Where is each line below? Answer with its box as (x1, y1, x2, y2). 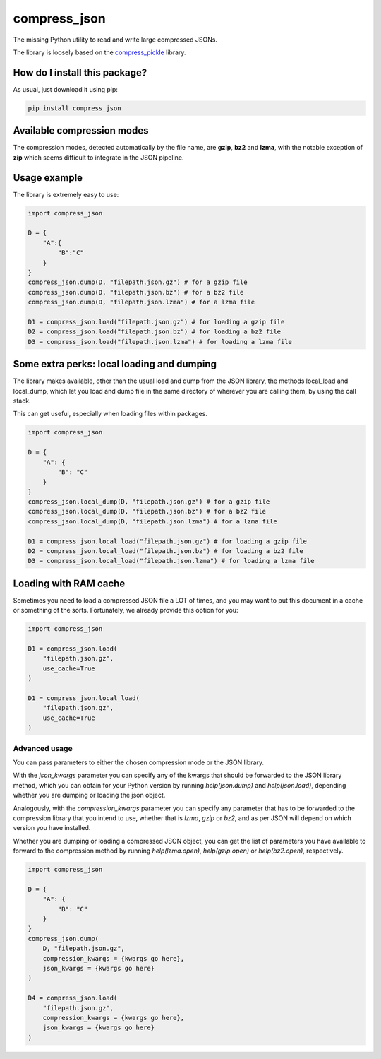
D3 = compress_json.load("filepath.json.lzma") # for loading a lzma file (28, 338, 293, 345)
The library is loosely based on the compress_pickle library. (13, 48, 186, 57)
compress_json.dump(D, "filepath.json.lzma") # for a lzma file (28, 298, 255, 307)
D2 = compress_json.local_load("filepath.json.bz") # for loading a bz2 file (28, 548, 303, 555)
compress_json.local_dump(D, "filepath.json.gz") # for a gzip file (28, 498, 270, 506)
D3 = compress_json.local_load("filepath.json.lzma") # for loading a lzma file (28, 557, 315, 565)
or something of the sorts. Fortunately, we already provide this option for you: (13, 606, 238, 615)
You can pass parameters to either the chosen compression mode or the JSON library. (13, 758, 265, 767)
